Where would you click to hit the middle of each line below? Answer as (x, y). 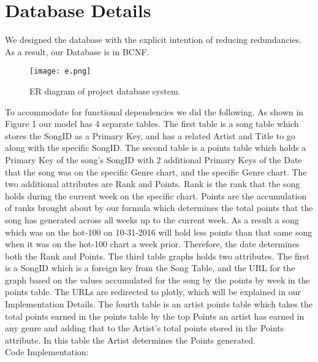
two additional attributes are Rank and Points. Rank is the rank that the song (153, 184)
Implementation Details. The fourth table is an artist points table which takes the (159, 304)
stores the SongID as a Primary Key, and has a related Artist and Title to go (150, 135)
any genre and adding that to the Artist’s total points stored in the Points (145, 328)
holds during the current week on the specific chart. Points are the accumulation (156, 195)
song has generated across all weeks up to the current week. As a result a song (152, 219)
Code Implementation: (47, 352)
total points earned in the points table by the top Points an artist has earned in (155, 316)
